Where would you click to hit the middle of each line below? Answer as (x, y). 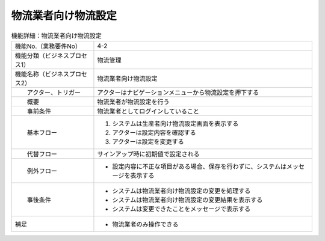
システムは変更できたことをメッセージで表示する (181, 209)
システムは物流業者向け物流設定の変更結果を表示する (187, 200)
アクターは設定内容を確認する (154, 132)
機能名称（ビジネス (42, 74)
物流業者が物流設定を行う (133, 102)
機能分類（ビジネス (42, 55)
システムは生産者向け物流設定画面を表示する (175, 123)
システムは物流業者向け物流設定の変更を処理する (181, 191)
